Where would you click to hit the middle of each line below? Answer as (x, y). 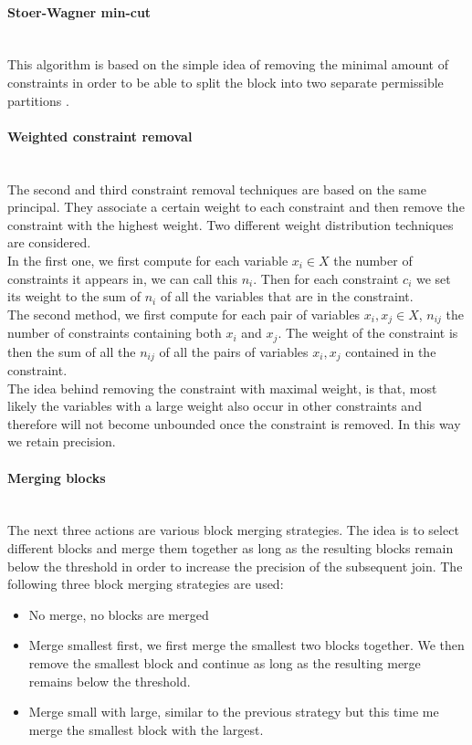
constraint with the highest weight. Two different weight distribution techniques (231, 224)
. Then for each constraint (326, 278)
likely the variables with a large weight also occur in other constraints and (215, 406)
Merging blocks (57, 477)
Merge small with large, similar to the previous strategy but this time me (234, 712)
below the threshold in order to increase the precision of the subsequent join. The (235, 566)
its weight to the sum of (74, 296)
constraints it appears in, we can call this (122, 278)
